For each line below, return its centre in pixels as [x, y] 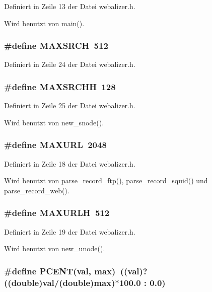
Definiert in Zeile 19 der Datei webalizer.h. [70, 231]
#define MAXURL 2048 [55, 145]
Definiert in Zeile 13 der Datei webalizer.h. [70, 6]
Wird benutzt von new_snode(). [54, 122]
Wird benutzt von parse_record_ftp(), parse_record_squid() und [106, 180]
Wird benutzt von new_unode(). [55, 248]
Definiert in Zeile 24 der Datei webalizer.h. [70, 64]
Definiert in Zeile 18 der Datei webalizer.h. [70, 163]
